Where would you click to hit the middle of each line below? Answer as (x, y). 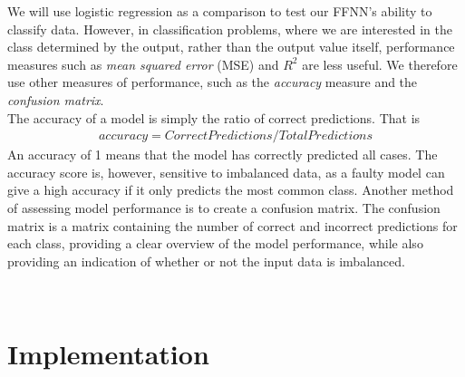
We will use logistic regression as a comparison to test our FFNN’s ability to (220, 11)
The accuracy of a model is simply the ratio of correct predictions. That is (214, 117)
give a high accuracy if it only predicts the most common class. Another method (231, 190)
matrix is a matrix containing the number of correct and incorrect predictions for (232, 225)
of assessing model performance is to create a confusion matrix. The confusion (224, 207)
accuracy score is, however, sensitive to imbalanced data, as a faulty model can (226, 172)
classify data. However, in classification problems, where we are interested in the (230, 29)
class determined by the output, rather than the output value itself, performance (231, 47)
